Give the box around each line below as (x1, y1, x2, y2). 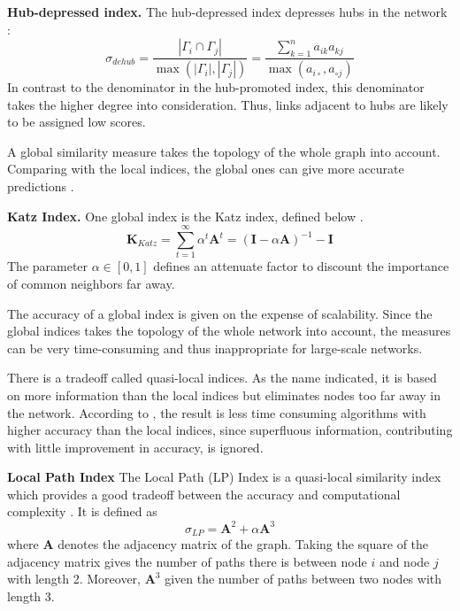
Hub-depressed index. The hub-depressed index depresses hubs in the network (7, 3, 448, 20)
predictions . (7, 177, 74, 196)
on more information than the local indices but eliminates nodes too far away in (7, 385, 441, 404)
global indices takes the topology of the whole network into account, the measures (7, 321, 451, 340)
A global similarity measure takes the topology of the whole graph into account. (7, 142, 441, 160)
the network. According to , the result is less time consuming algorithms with (7, 403, 426, 422)
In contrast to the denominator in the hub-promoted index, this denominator (7, 78, 425, 97)
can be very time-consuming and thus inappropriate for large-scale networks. (7, 338, 423, 357)
